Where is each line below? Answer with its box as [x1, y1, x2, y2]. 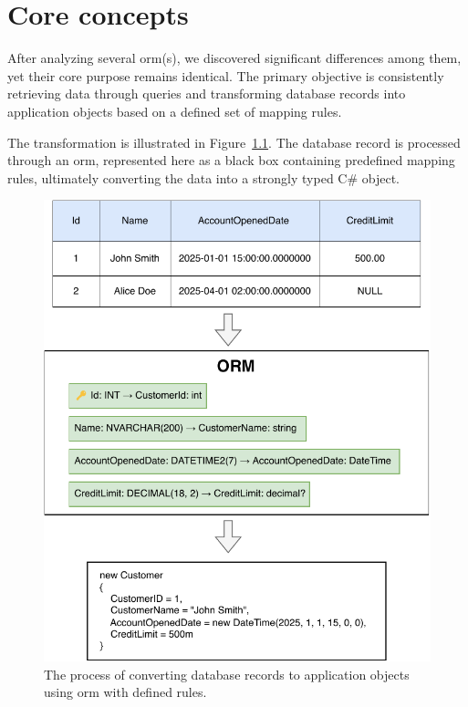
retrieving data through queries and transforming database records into [7, 84, 406, 103]
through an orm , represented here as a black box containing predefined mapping [7, 151, 455, 170]
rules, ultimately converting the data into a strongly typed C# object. [7, 168, 400, 187]
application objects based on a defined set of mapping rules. [7, 101, 342, 120]
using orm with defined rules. [44, 682, 207, 702]
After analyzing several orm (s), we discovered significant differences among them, [7, 48, 462, 68]
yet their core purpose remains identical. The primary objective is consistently [7, 66, 444, 85]
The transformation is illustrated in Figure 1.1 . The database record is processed [7, 132, 461, 151]
